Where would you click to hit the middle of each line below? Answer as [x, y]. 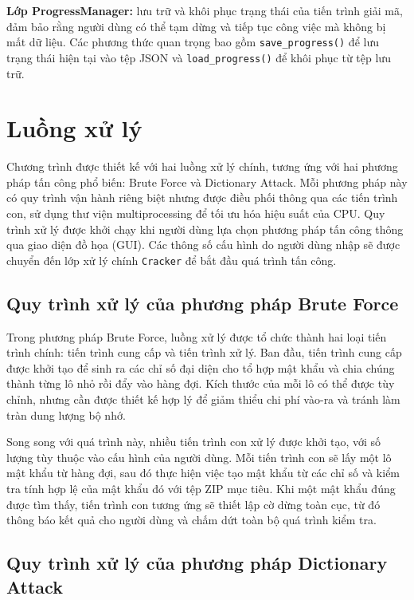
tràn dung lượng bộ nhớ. [66, 414]
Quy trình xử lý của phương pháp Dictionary [197, 563]
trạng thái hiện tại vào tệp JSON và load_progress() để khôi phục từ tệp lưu [199, 57]
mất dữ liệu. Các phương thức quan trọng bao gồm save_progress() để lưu [193, 42]
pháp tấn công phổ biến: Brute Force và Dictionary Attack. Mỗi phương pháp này [207, 182]
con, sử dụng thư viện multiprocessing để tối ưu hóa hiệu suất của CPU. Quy [196, 213]
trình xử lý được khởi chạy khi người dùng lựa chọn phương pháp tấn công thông [205, 229]
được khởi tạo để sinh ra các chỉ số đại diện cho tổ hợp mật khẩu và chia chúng [201, 367]
